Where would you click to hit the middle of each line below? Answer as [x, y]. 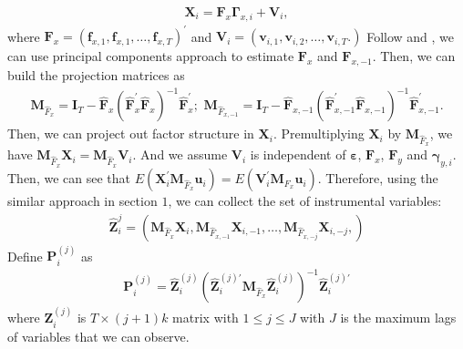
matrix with [206, 318]
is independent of [298, 154]
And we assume [184, 154]
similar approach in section [82, 201]
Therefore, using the [382, 178]
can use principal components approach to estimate [151, 56]
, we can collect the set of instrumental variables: [305, 201]
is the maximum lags [398, 318]
